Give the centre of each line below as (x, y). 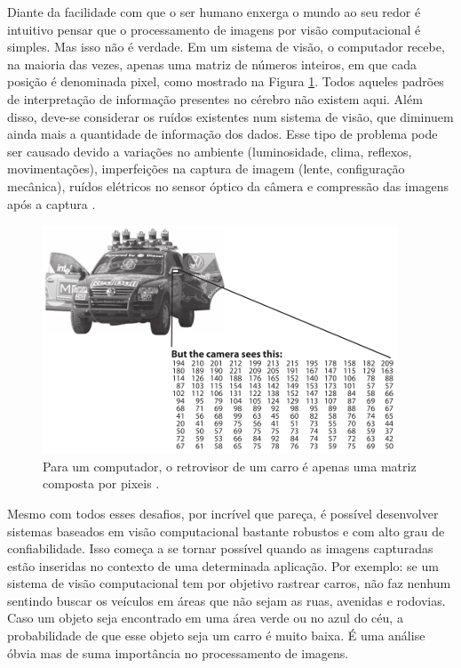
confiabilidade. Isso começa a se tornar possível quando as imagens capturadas (220, 548)
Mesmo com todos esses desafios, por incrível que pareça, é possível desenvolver (223, 513)
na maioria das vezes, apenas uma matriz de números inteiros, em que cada (212, 64)
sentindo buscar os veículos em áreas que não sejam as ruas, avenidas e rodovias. (227, 600)
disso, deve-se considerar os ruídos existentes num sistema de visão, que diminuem (230, 116)
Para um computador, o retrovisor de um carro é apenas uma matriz (230, 466)
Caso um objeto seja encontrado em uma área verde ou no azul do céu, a (205, 618)
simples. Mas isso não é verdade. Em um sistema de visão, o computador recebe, (226, 47)
